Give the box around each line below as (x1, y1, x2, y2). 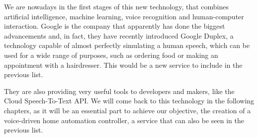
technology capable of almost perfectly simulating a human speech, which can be (4, 40, 250, 50)
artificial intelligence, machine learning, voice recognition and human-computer (4, 11, 244, 21)
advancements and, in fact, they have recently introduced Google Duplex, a (4, 30, 234, 41)
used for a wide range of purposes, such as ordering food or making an (4, 49, 218, 60)
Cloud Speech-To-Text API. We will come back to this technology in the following (4, 95, 255, 106)
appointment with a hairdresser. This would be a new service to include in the (4, 59, 243, 70)
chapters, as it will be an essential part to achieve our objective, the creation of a (4, 105, 251, 115)
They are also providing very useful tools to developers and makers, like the (4, 86, 235, 96)
